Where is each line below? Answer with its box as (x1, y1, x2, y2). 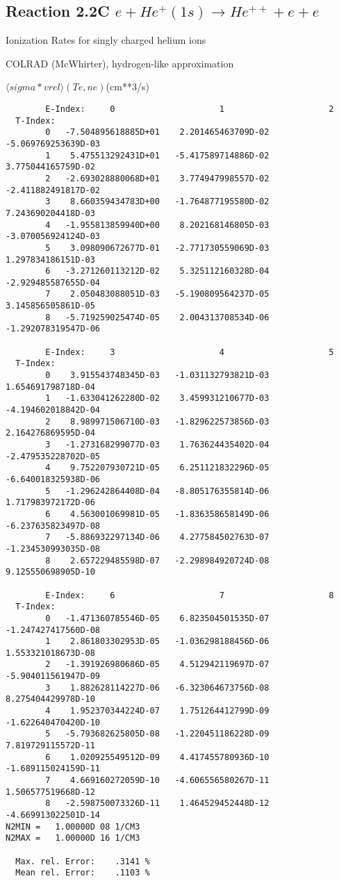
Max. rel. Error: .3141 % (15, 856, 150, 866)
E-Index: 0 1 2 (45, 104, 334, 114)
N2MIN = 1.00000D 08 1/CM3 (6, 821, 140, 832)
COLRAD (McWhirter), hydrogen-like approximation (6, 56, 234, 70)
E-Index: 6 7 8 (45, 590, 334, 600)
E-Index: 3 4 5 (45, 347, 334, 357)
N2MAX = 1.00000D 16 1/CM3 (6, 833, 140, 843)
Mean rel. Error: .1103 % (15, 868, 150, 878)
